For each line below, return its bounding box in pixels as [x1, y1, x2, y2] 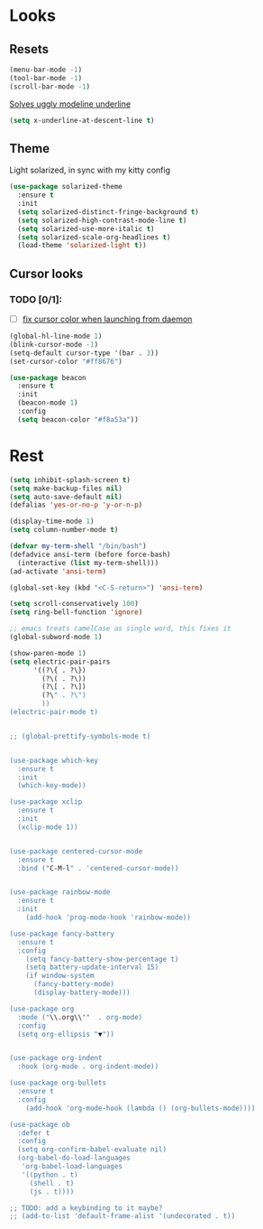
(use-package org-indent [9, 1054, 103, 1063]
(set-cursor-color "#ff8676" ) [9, 357, 123, 366]
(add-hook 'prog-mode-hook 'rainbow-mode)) [25, 913, 192, 922]
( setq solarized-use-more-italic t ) [17, 224, 155, 233]
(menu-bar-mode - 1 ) [9, 65, 83, 74]
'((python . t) [21, 1170, 78, 1179]
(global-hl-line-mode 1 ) [9, 331, 103, 341]
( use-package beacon [9, 373, 87, 382]
